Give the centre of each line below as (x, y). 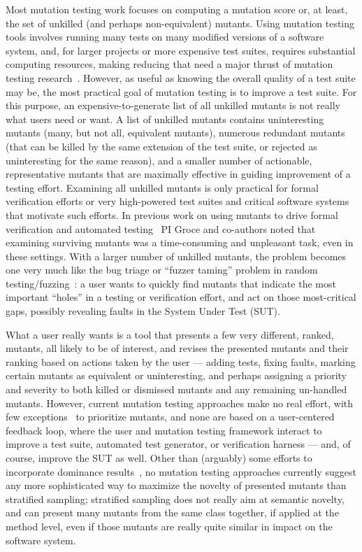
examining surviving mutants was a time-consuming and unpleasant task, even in (180, 242)
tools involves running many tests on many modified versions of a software (165, 37)
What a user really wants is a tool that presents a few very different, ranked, (170, 334)
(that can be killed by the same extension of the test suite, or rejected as (161, 146)
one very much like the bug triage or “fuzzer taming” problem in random (162, 270)
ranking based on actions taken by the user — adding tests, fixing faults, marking (181, 361)
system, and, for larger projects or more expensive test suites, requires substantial (181, 50)
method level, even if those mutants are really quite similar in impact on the (169, 526)
